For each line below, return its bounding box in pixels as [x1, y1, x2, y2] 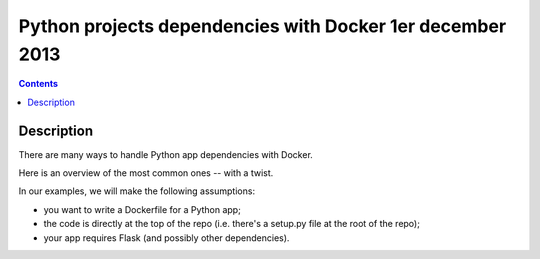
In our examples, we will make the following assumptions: [18, 185, 255, 197]
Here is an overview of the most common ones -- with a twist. [18, 167, 274, 179]
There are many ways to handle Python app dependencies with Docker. [18, 148, 314, 160]
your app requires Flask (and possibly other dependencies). [43, 231, 290, 244]
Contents [18, 78, 59, 90]
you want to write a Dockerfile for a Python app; [43, 203, 242, 215]
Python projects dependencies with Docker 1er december [18, 15, 507, 37]
